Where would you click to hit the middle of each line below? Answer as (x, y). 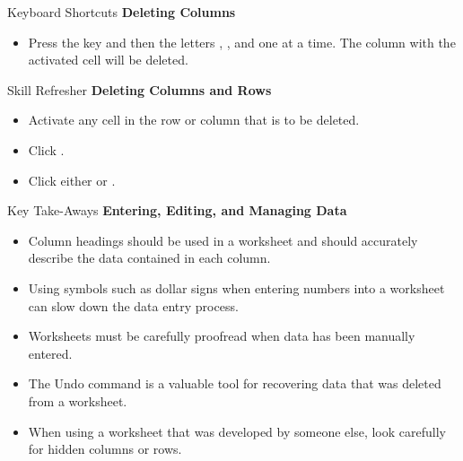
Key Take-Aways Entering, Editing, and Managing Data (177, 210)
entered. (50, 353)
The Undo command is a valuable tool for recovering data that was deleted (235, 383)
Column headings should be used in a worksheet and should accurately (223, 240)
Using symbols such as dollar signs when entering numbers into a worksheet (236, 287)
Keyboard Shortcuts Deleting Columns (122, 12)
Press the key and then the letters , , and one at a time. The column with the (242, 42)
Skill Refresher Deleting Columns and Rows (140, 89)
